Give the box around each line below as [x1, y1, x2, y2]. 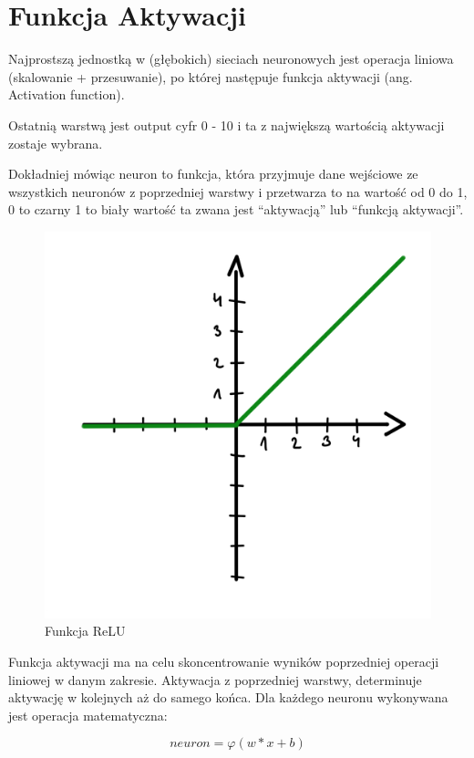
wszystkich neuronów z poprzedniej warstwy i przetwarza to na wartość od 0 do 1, [8, 182, 468, 201]
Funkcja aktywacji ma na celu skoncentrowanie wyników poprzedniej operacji [8, 652, 439, 671]
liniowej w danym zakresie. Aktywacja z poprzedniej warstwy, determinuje [8, 670, 422, 689]
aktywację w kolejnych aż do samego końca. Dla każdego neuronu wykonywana [8, 688, 448, 707]
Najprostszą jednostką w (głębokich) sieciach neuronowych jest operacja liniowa [8, 49, 454, 68]
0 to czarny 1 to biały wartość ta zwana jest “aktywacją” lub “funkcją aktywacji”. [8, 200, 464, 219]
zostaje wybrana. [8, 133, 103, 152]
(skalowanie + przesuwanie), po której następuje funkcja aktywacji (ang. [8, 67, 413, 86]
